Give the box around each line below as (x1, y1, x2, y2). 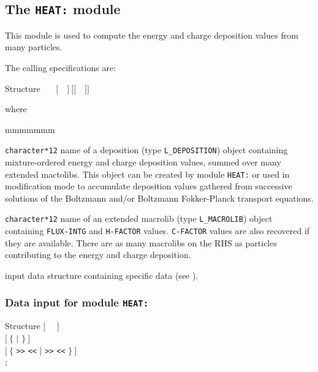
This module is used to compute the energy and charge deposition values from (5, 28, 298, 41)
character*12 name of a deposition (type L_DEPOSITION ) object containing (5, 143, 288, 156)
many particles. (5, 40, 62, 53)
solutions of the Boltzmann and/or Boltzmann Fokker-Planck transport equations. (5, 191, 314, 204)
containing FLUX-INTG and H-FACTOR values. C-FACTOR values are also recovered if (5, 224, 310, 237)
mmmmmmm (5, 123, 55, 135)
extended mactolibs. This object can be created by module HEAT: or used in (5, 167, 290, 180)
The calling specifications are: (5, 61, 116, 74)
